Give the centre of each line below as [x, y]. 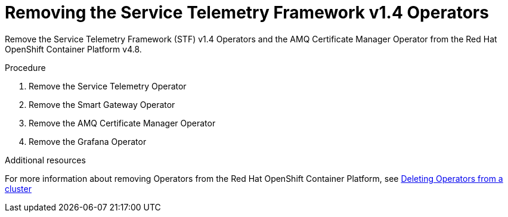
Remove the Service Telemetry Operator [108, 86]
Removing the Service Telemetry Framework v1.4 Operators [247, 13]
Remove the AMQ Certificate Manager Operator [122, 123]
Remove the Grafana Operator [88, 141]
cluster [18, 188]
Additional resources [45, 160]
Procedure [25, 67]
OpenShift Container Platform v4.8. [73, 49]
